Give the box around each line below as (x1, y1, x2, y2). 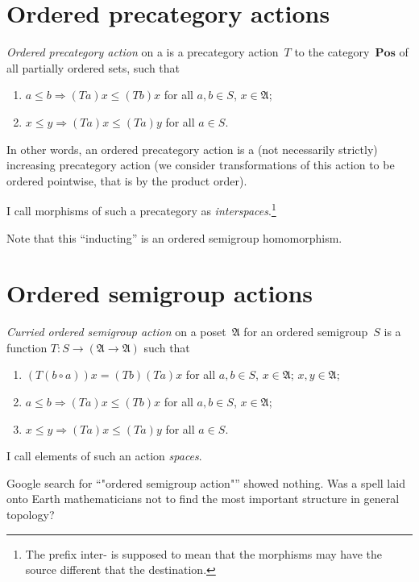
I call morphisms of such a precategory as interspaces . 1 (6, 200, 276, 218)
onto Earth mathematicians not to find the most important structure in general (6, 490, 400, 507)
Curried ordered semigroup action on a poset (6, 323, 226, 340)
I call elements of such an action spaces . (6, 447, 202, 464)
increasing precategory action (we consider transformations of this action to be (6, 156, 395, 173)
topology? (6, 506, 55, 522)
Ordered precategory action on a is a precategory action (6, 44, 279, 60)
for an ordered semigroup (243, 323, 368, 340)
